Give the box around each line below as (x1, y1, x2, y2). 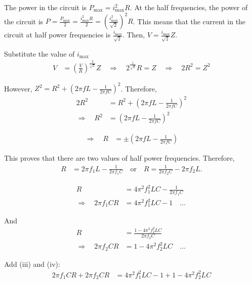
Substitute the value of (4, 48, 75, 59)
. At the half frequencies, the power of (130, 2, 248, 12)
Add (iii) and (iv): (4, 258, 60, 269)
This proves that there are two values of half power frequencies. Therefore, (4, 153, 235, 163)
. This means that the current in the (133, 16, 246, 26)
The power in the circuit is (4, 2, 87, 12)
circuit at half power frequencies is (4, 29, 111, 40)
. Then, (122, 29, 145, 40)
